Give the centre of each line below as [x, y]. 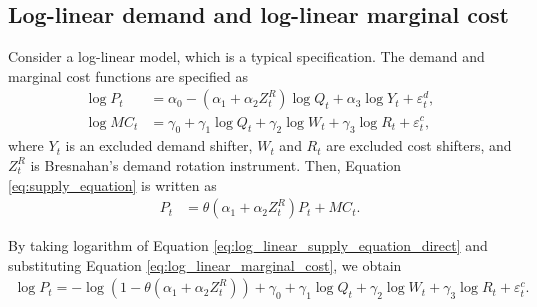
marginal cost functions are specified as [128, 75]
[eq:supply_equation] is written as [112, 184]
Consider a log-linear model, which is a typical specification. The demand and [246, 56]
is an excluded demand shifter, [159, 145]
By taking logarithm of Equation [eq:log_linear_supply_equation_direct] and [248, 245]
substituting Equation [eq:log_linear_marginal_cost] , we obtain [205, 264]
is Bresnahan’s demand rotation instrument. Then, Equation [216, 164]
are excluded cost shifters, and [419, 145]
